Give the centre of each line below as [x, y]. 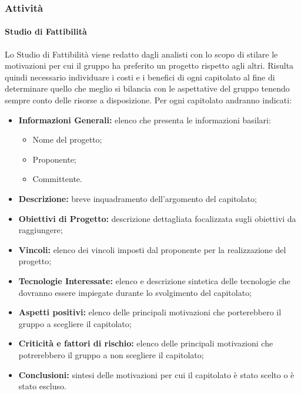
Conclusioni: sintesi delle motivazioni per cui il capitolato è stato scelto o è [156, 374]
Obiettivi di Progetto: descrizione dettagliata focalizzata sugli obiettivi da [157, 218]
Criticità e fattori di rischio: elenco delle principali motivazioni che [146, 343]
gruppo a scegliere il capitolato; [75, 323]
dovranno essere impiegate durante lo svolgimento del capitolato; [135, 292]
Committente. [57, 179]
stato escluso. [42, 386]
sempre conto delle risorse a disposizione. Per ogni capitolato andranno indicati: [148, 100]
